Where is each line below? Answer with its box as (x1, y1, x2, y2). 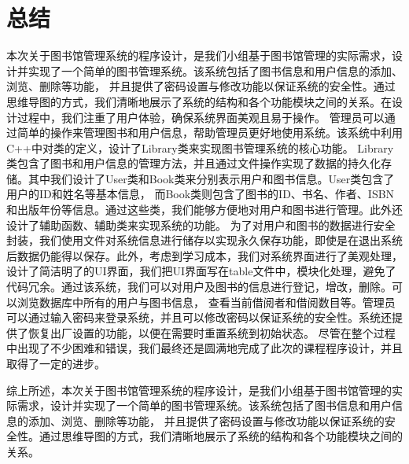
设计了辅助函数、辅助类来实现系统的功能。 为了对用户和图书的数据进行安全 (6, 216, 396, 233)
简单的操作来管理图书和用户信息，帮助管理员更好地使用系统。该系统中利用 (17, 124, 403, 141)
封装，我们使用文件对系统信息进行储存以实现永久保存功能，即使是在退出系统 (6, 232, 403, 249)
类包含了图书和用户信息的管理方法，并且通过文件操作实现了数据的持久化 (6, 155, 381, 171)
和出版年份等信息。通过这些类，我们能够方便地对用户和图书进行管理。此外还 (6, 201, 403, 218)
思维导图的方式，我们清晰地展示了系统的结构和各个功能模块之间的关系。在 (6, 93, 392, 109)
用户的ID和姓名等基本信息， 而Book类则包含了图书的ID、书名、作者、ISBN (6, 186, 395, 202)
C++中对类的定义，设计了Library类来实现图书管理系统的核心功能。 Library (6, 139, 394, 156)
